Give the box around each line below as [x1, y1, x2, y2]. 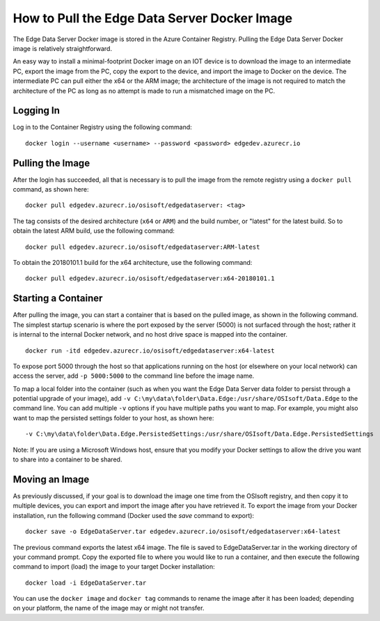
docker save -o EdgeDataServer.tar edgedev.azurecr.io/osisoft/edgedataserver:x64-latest [25, 528, 341, 536]
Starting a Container [13, 293, 103, 305]
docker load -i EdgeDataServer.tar [25, 578, 147, 587]
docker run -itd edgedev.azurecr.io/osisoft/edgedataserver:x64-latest [25, 346, 275, 355]
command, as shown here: [13, 185, 89, 194]
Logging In [13, 105, 61, 116]
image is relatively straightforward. [13, 44, 113, 52]
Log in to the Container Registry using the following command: [13, 123, 193, 132]
